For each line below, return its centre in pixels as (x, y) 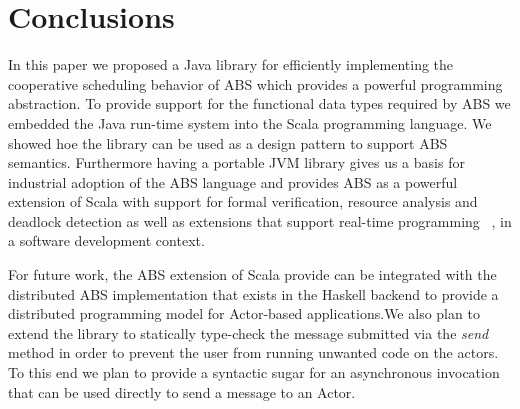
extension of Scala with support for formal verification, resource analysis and (243, 201)
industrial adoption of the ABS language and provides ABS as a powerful (233, 181)
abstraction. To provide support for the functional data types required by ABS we (259, 103)
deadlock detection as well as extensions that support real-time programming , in (260, 220)
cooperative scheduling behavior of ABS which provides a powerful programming (255, 83)
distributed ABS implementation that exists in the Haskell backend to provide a (253, 293)
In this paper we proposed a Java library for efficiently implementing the (231, 64)
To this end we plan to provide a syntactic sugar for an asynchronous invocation (254, 372)
